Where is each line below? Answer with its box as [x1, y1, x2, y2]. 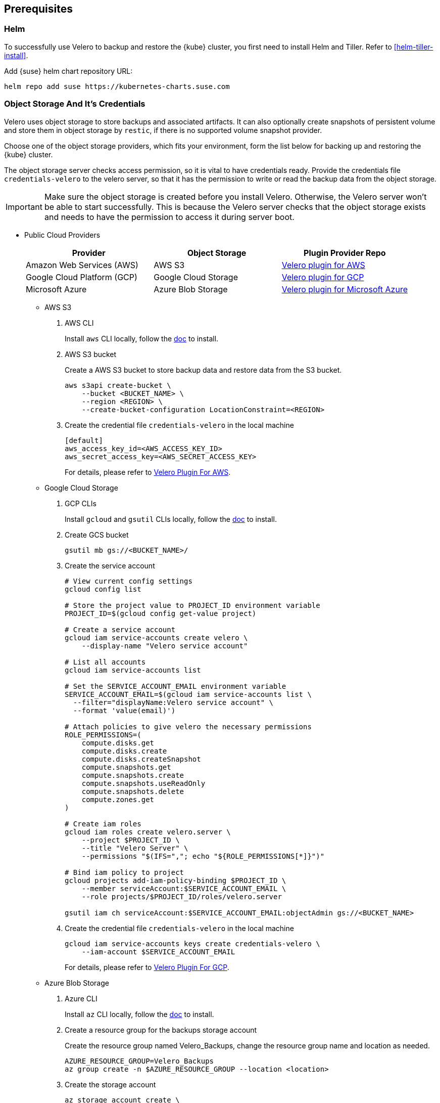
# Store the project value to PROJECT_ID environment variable [65, 601, 320, 609]
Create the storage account [65, 1080, 156, 1089]
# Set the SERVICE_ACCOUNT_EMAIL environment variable [65, 682, 286, 690]
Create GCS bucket [65, 530, 129, 539]
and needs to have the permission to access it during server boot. [44, 211, 295, 222]
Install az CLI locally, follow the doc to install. [65, 1009, 214, 1019]
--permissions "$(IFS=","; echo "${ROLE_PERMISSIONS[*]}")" [81, 852, 325, 860]
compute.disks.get [81, 738, 155, 747]
